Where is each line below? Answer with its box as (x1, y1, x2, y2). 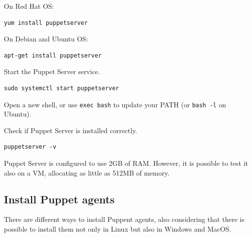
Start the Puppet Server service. (4, 66, 100, 77)
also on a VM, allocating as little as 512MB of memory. (4, 167, 170, 178)
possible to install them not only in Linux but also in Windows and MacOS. (4, 223, 232, 234)
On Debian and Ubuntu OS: (4, 34, 88, 44)
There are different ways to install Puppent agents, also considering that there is (4, 214, 245, 224)
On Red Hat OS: (4, 1, 54, 11)
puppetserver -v (4, 143, 57, 151)
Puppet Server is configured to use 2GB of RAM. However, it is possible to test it (4, 158, 248, 168)
